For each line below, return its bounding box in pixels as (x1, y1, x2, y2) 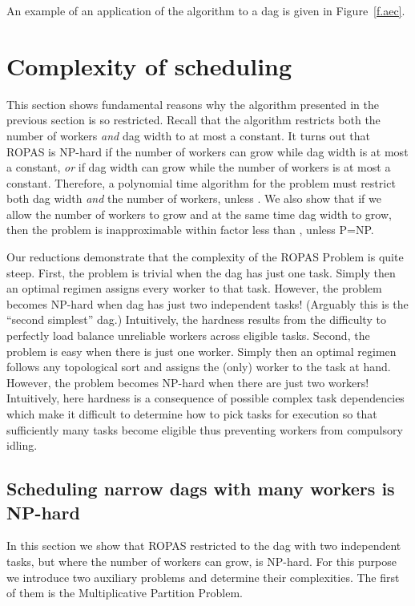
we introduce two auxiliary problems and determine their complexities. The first (6, 568, 400, 585)
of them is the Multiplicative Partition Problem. (6, 584, 243, 601)
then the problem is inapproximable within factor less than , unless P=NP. (6, 221, 374, 238)
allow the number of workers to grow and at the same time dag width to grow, (6, 205, 392, 222)
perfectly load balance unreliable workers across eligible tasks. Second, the (6, 327, 370, 344)
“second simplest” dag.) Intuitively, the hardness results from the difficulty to (6, 311, 386, 328)
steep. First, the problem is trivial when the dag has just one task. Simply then (6, 264, 396, 281)
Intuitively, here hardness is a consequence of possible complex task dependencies (6, 390, 405, 406)
